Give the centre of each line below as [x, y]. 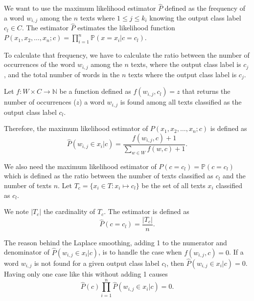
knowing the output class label [195, 17]
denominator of [27, 252]
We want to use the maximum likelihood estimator [80, 8]
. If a [236, 252]
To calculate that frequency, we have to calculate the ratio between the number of [127, 54]
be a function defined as [95, 91]
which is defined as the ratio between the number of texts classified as [109, 176]
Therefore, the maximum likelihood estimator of [76, 128]
